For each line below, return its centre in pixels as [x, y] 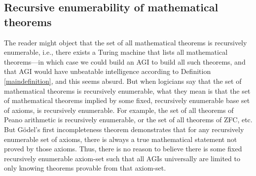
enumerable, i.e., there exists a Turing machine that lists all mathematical [116, 52]
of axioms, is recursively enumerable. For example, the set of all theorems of [119, 110]
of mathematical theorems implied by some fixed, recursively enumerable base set [127, 100]
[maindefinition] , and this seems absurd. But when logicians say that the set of [123, 81]
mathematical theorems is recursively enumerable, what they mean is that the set [127, 90]
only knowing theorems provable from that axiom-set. [85, 168]
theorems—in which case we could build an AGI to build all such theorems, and [125, 61]
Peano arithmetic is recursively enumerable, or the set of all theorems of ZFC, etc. [128, 120]
